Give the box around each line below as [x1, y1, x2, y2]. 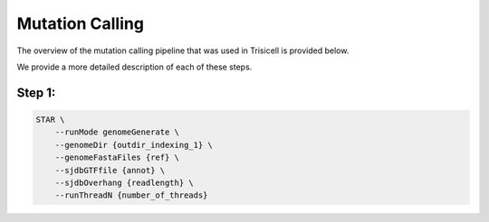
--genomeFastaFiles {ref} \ [54, 153, 180, 162]
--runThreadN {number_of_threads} [54, 190, 208, 200]
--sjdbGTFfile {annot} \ [54, 165, 166, 175]
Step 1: [16, 85, 56, 100]
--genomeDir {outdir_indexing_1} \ [54, 140, 213, 150]
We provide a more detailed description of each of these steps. [16, 61, 253, 72]
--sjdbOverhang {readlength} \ [54, 177, 194, 188]
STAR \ [35, 114, 65, 125]
